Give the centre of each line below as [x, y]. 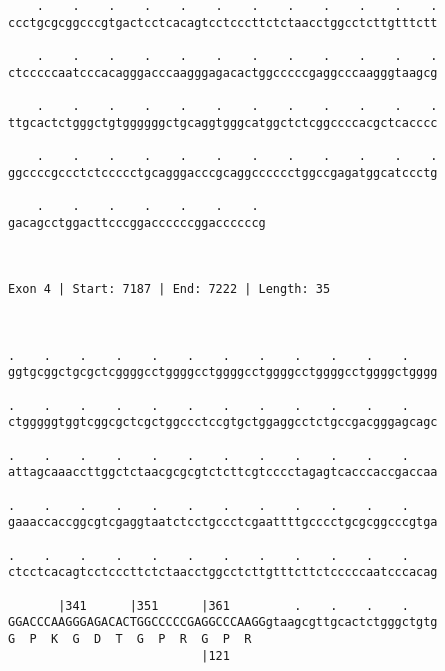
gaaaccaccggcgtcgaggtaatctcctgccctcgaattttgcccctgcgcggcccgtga [223, 522]
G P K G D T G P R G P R [130, 638]
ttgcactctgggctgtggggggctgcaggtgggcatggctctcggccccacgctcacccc [223, 122]
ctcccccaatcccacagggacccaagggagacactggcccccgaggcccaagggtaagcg [223, 72]
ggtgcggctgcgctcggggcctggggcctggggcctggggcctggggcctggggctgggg [223, 372]
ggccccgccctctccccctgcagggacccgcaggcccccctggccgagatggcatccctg [223, 172]
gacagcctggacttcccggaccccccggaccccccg [137, 222]
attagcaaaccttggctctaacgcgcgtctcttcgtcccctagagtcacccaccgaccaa [223, 472]
